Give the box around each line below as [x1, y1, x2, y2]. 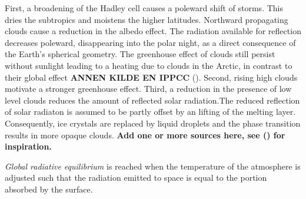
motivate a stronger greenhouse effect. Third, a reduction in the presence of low [5, 82, 292, 95]
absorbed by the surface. [5, 183, 93, 195]
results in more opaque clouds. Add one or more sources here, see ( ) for [5, 128, 285, 141]
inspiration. [5, 140, 52, 152]
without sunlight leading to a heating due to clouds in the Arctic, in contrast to [5, 59, 292, 71]
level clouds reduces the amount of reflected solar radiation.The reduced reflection [5, 94, 300, 106]
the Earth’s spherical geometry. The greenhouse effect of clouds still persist [5, 48, 275, 60]
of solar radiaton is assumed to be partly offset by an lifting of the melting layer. [5, 105, 296, 118]
